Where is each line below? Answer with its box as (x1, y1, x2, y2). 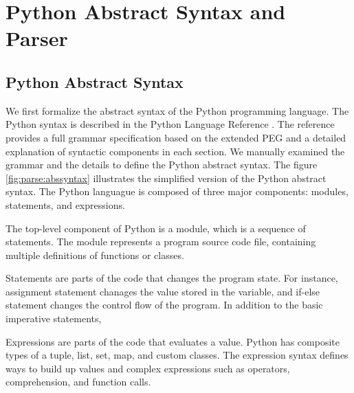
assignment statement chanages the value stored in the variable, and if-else (5, 284, 320, 298)
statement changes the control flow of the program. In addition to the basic (5, 297, 323, 312)
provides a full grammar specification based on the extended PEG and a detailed (5, 130, 346, 144)
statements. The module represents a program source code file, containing (5, 234, 316, 249)
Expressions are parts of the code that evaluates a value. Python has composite (5, 334, 340, 348)
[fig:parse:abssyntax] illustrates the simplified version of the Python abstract (5, 170, 327, 185)
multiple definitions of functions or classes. (5, 247, 184, 262)
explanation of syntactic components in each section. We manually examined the (5, 144, 345, 158)
